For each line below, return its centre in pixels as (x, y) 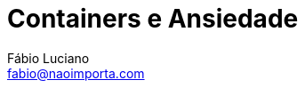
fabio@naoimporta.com (76, 73)
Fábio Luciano (48, 58)
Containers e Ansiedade (153, 19)
